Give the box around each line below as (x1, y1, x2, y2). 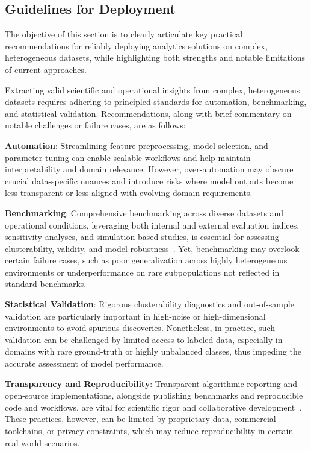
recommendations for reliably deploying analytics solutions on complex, (5, 39, 268, 52)
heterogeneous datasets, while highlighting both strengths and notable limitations (5, 51, 306, 64)
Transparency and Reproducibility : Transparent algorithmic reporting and (5, 377, 298, 389)
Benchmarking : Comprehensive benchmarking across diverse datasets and (5, 206, 284, 219)
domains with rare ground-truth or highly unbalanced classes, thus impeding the (5, 345, 301, 358)
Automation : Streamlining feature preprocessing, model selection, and (5, 139, 268, 151)
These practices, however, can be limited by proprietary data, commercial (5, 412, 276, 425)
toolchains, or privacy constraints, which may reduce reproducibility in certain (5, 424, 294, 437)
